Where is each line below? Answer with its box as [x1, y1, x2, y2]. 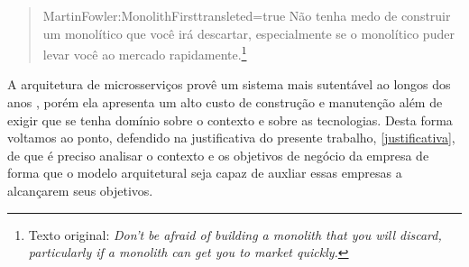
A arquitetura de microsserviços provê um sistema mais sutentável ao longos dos [7, 75, 451, 94]
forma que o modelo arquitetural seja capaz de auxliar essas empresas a [7, 163, 402, 182]
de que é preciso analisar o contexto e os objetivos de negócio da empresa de [7, 145, 429, 164]
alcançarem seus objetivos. [7, 181, 153, 199]
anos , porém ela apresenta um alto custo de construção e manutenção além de [7, 93, 443, 112]
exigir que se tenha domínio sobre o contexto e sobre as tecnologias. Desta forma [7, 110, 453, 129]
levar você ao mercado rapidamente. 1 [42, 42, 247, 63]
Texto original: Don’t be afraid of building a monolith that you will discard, [28, 225, 442, 244]
